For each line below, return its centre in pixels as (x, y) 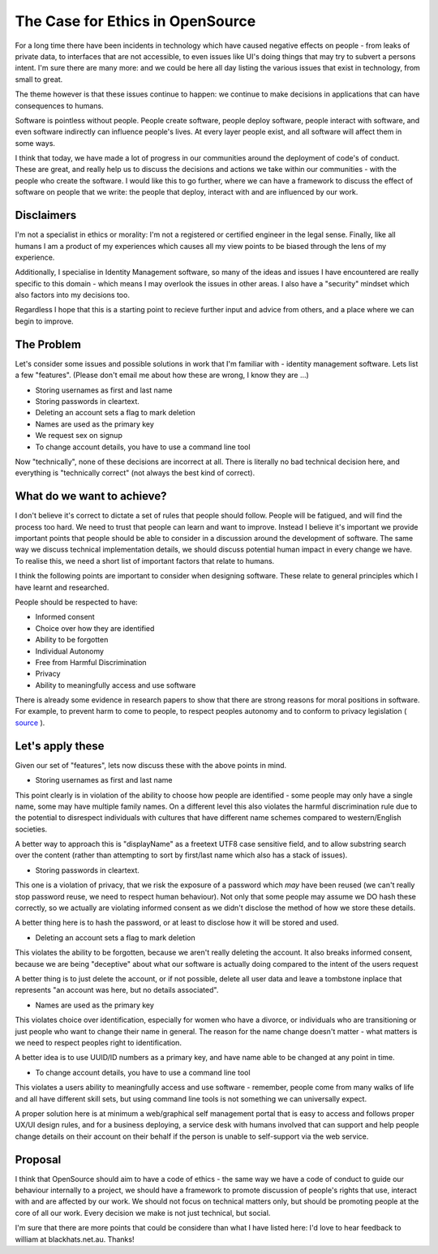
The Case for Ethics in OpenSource (135, 21)
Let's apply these (60, 746)
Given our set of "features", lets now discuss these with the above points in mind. (151, 765)
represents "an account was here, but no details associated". (117, 990)
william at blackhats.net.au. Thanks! (75, 1239)
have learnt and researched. (62, 587)
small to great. (39, 79)
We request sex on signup (79, 436)
